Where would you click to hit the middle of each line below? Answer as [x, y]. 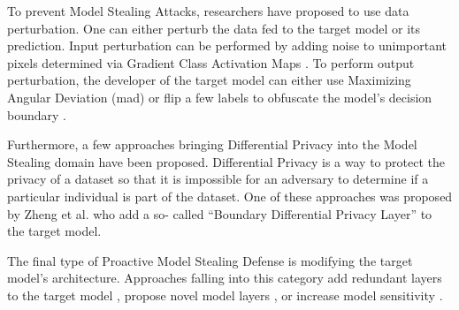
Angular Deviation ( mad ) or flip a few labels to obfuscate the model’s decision [220, 97]
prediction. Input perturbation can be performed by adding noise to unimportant [227, 45]
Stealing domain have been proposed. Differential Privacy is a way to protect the [226, 161]
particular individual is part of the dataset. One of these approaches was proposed [230, 196]
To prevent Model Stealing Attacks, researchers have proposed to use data [208, 11]
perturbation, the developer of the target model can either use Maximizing [209, 80]
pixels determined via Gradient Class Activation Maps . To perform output [211, 62]
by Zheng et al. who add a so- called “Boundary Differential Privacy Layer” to [220, 213]
